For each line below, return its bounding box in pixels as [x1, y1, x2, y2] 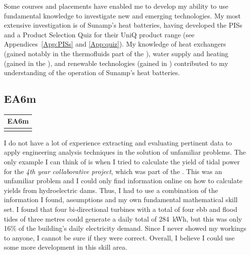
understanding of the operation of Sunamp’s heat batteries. [4, 67, 180, 78]
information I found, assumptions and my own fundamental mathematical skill [4, 194, 238, 205]
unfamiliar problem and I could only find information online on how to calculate [4, 175, 243, 186]
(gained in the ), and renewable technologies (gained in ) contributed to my [4, 58, 228, 68]
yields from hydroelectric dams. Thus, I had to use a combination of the [4, 185, 218, 195]
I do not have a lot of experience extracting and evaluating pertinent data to [4, 137, 232, 147]
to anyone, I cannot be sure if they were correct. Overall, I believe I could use [4, 232, 235, 242]
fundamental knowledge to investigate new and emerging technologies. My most [4, 10, 241, 20]
